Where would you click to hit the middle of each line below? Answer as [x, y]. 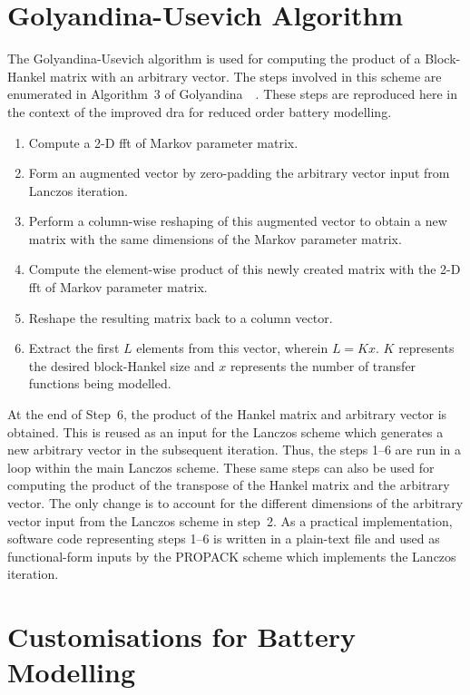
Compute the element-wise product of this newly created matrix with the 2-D [245, 269]
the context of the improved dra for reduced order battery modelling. [200, 111]
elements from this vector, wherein [232, 348]
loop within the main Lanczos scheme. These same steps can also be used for [221, 467]
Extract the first [74, 348]
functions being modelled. [100, 383]
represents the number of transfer [323, 365]
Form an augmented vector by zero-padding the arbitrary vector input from [239, 173]
